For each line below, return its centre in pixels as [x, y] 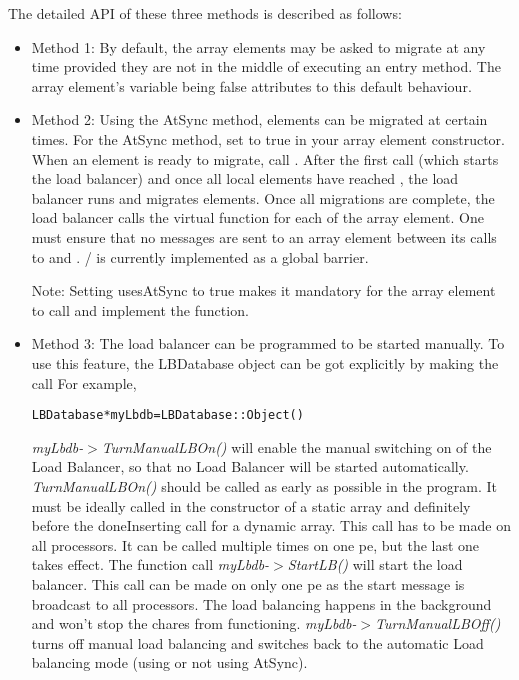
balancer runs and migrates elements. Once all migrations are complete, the [263, 197]
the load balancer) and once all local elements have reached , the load [245, 178]
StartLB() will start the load [375, 564]
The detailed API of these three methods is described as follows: [205, 13]
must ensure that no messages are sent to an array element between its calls [264, 236]
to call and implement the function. [140, 309]
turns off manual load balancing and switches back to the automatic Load [257, 642]
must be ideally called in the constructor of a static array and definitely [251, 505]
